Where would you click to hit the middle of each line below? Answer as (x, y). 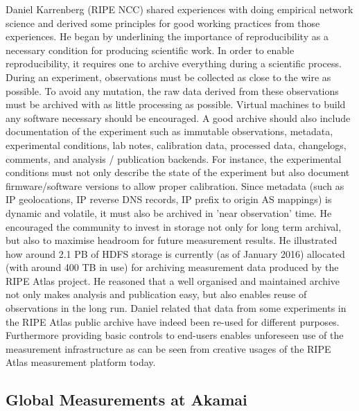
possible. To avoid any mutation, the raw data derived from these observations (172, 90)
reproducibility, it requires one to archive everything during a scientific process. (174, 63)
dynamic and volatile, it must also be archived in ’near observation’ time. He (169, 212)
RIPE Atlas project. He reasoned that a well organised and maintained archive (173, 280)
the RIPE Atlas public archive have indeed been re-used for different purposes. (173, 321)
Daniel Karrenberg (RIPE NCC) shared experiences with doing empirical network (179, 9)
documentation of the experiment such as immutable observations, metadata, (169, 131)
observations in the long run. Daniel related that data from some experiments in (176, 308)
